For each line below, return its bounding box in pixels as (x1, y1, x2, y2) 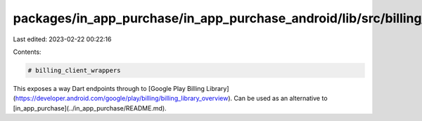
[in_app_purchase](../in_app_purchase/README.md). (13, 104, 167, 112)
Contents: (13, 48, 41, 56)
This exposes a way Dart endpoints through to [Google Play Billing (13, 84, 205, 92)
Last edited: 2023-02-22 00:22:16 (13, 35, 112, 43)
